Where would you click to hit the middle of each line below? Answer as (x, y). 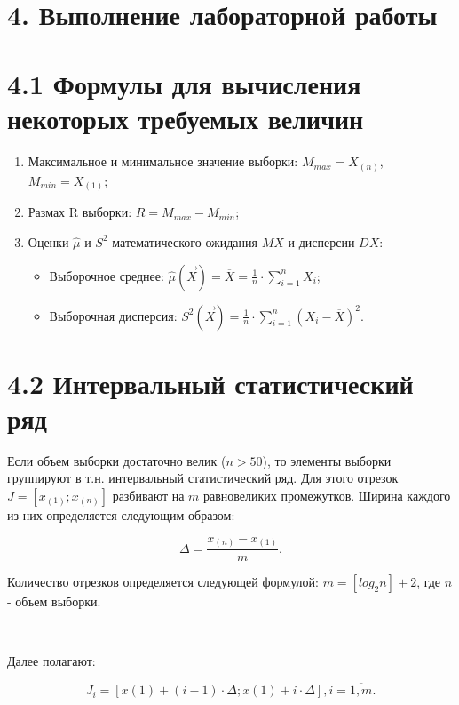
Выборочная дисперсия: (113, 315)
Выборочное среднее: (107, 275)
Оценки (48, 241)
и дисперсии (321, 241)
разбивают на (148, 495)
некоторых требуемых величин (186, 119)
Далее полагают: (51, 661)
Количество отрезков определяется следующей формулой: (163, 582)
